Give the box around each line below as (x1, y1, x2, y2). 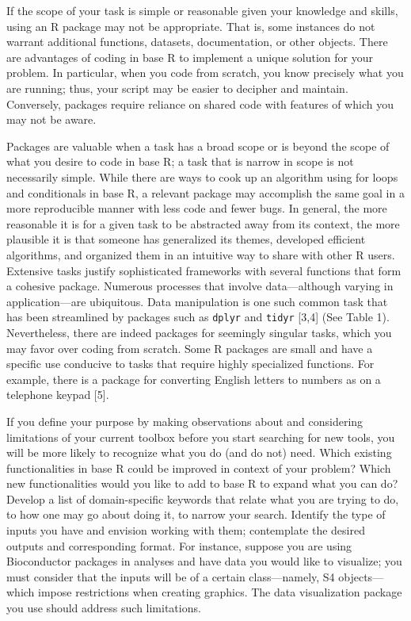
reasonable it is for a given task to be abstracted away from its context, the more (6, 215, 400, 232)
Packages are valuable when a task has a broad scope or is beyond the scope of (6, 137, 390, 154)
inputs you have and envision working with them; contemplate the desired (6, 522, 365, 539)
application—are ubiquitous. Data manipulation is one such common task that (6, 293, 388, 309)
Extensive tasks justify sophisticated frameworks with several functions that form (6, 262, 401, 278)
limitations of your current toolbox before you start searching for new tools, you (6, 428, 395, 445)
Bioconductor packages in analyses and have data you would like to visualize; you (6, 553, 402, 569)
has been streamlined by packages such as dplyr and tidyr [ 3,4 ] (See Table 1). (6, 309, 390, 325)
